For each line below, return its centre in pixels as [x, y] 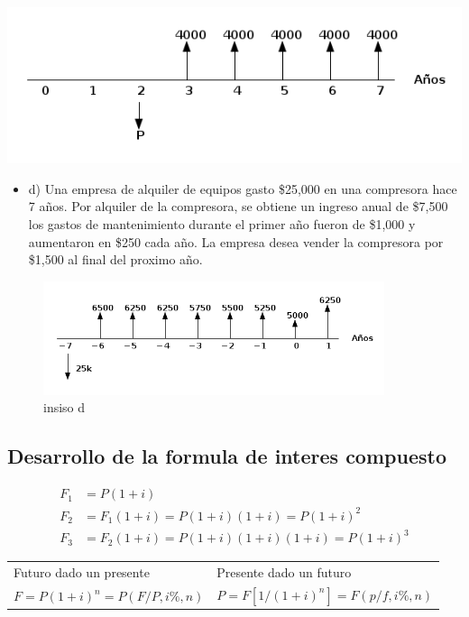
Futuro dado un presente [82, 572]
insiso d [64, 407]
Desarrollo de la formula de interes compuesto [227, 456]
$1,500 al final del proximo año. [115, 259]
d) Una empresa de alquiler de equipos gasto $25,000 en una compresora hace [243, 188]
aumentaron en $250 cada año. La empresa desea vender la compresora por [236, 241]
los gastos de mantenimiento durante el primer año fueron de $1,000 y [222, 224]
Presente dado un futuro [284, 572]
